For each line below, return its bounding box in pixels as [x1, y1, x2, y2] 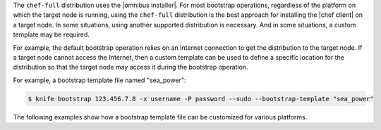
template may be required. [13, 30, 90, 39]
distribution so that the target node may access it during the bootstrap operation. [13, 63, 248, 72]
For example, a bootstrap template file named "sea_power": [13, 76, 186, 84]
